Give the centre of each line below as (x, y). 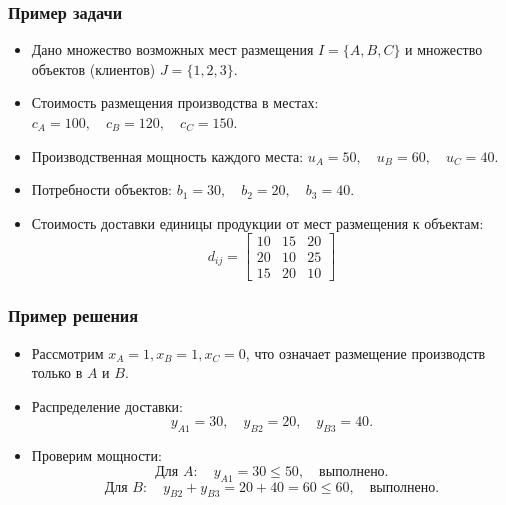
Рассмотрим (67, 352)
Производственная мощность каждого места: (167, 155)
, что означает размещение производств (365, 352)
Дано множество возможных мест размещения (172, 49)
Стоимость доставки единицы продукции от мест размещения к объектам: (257, 222)
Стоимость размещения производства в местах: (175, 102)
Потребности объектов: (101, 189)
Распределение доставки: (107, 405)
